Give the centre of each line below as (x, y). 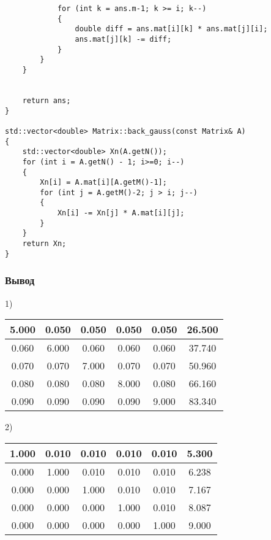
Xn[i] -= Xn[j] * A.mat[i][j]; (121, 213)
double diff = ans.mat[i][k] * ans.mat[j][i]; (171, 29)
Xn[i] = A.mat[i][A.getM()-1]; (103, 183)
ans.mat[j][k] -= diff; (123, 39)
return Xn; (44, 244)
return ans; (46, 100)
